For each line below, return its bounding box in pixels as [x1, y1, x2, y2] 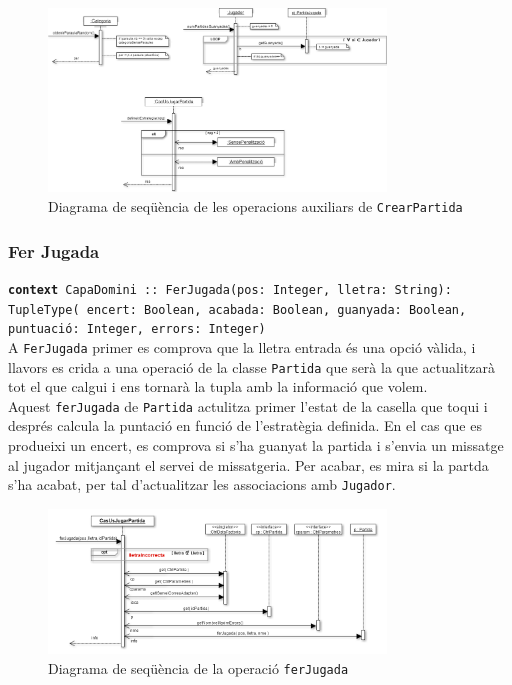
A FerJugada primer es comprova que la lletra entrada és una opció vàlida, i [8, 336, 476, 357]
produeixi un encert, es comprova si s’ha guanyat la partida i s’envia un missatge [8, 435, 504, 456]
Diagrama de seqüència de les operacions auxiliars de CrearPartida [48, 196, 463, 217]
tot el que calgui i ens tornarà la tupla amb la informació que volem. [8, 376, 428, 397]
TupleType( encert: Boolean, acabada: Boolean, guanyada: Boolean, [8, 302, 467, 317]
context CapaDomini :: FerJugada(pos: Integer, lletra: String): [8, 282, 452, 297]
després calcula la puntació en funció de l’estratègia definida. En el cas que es [8, 415, 482, 436]
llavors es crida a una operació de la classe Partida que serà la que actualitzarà [8, 356, 495, 377]
